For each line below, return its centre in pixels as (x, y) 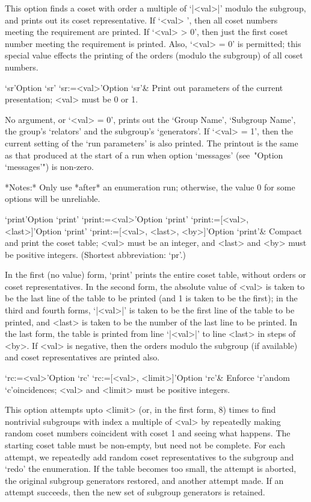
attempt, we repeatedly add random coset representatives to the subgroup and (149, 457)
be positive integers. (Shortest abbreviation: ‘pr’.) (96, 254)
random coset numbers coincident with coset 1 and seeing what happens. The (148, 433)
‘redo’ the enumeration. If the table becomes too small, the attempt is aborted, (151, 469)
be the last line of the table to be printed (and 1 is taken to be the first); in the (151, 298)
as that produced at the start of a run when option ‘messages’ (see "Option (144, 155)
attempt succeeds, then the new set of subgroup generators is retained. (135, 492)
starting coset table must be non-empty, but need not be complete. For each (145, 445)
